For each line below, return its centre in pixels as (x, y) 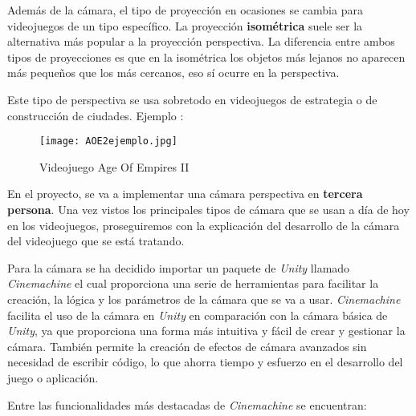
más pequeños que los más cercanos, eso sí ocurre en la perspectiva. (173, 73)
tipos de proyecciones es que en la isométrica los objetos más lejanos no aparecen (206, 57)
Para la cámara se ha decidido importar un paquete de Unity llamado (179, 267)
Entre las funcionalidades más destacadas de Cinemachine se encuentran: (187, 404)
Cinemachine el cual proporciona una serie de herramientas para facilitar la (193, 283)
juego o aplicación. (53, 377)
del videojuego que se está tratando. (96, 241)
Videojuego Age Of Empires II (114, 166)
